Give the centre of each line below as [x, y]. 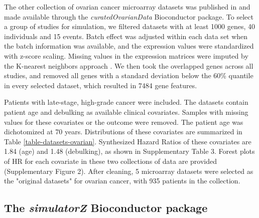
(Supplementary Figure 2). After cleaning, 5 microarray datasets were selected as [129, 171]
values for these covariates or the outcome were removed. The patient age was [124, 122]
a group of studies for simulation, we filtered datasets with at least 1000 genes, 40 [129, 26]
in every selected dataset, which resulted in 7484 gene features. [101, 85]
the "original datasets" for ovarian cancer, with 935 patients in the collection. [122, 181]
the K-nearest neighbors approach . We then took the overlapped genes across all [129, 65]
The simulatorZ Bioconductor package [106, 208]
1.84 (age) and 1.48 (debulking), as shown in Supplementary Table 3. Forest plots [129, 151]
